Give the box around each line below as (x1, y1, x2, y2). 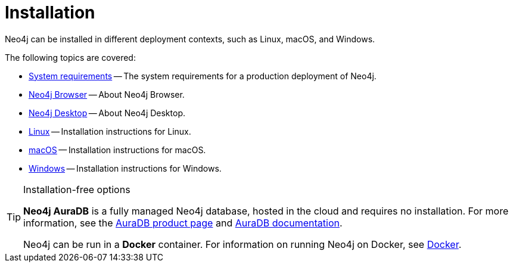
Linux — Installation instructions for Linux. (29, 126, 191, 136)
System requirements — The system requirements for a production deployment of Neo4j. (29, 70, 377, 81)
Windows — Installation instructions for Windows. (29, 163, 222, 173)
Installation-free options (23, 183, 130, 195)
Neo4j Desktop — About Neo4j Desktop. (29, 107, 186, 118)
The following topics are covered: (5, 52, 136, 63)
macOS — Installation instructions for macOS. (29, 144, 206, 155)
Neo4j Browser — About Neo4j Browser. (29, 89, 185, 100)
